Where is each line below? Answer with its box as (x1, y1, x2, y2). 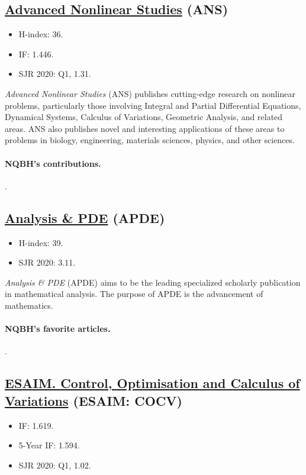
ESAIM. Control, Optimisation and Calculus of (5, 374, 300, 392)
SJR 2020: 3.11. (18, 256, 76, 269)
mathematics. (5, 299, 53, 311)
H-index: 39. (18, 236, 63, 248)
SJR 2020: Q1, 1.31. (18, 67, 91, 80)
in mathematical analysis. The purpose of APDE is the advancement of (5, 287, 263, 300)
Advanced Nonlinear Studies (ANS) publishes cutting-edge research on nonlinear (5, 87, 295, 99)
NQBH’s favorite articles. (5, 322, 111, 335)
